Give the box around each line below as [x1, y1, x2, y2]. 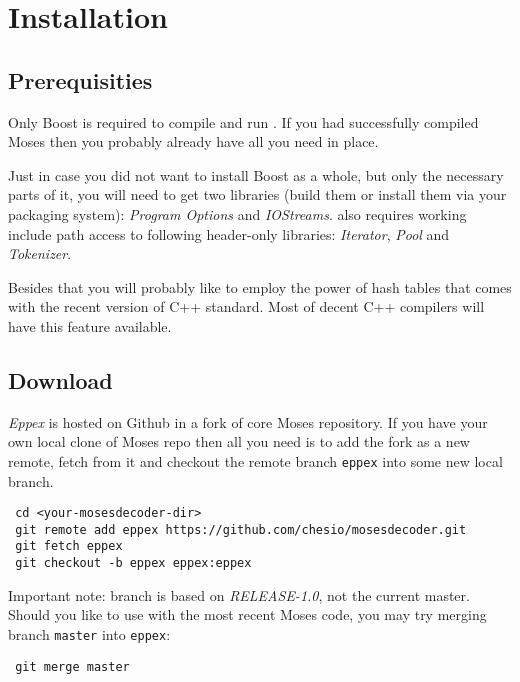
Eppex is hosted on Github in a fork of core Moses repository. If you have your [8, 411, 488, 432]
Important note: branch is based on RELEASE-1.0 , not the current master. [8, 584, 470, 605]
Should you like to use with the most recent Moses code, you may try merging [8, 604, 487, 625]
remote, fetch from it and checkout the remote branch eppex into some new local [8, 450, 503, 471]
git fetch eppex [15, 539, 123, 554]
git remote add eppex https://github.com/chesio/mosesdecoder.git [15, 522, 467, 537]
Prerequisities [8, 64, 153, 95]
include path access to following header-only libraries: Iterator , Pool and [8, 223, 450, 244]
